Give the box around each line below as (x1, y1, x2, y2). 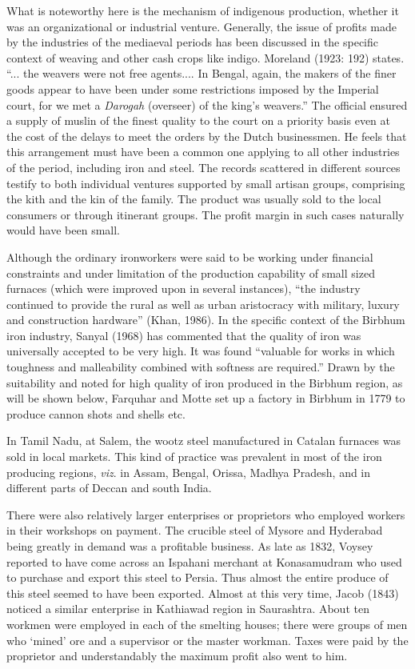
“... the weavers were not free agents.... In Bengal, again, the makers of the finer (6, 65, 397, 82)
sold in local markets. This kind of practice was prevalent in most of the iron (6, 448, 382, 465)
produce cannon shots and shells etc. (6, 405, 186, 422)
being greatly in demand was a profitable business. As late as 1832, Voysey (6, 538, 373, 554)
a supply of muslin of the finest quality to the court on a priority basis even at (6, 112, 391, 129)
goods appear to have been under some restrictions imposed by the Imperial (6, 80, 379, 97)
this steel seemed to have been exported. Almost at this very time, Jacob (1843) (6, 584, 399, 601)
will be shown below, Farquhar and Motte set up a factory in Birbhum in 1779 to (6, 390, 405, 407)
